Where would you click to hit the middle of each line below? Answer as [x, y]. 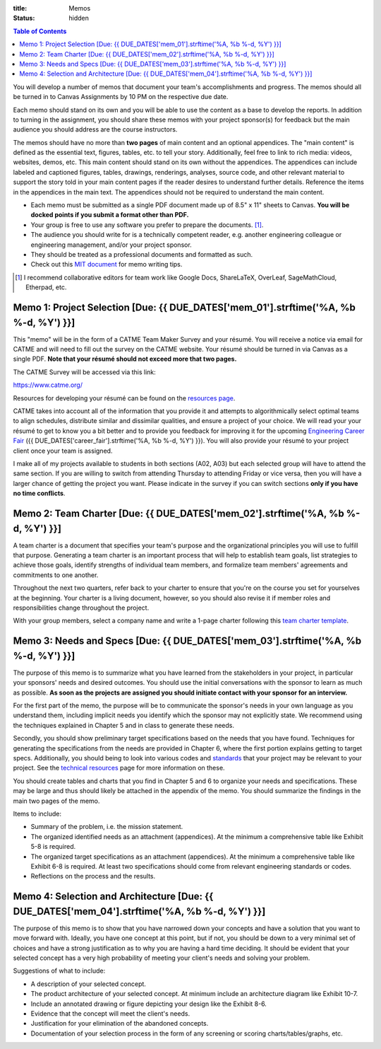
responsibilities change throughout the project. [81, 608]
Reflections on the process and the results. [93, 876]
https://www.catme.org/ [48, 385]
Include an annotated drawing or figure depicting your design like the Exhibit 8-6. [149, 1004]
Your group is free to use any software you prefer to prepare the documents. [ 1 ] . [147, 225]
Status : [24, 18]
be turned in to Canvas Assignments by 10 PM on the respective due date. [121, 97]
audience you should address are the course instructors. [95, 129]
